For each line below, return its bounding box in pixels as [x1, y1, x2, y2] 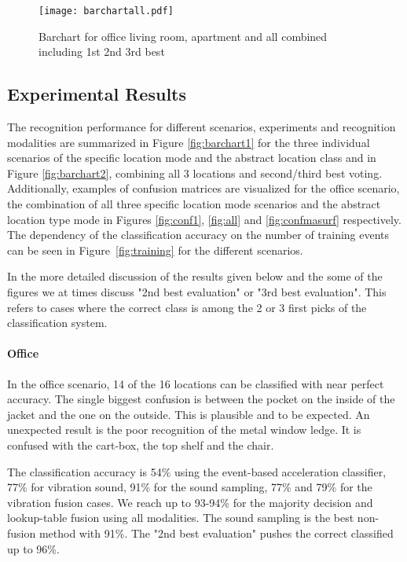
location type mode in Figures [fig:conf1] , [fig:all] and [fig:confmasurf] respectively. [7, 211, 401, 227]
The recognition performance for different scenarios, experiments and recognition [7, 119, 396, 135]
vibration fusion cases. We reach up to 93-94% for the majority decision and [7, 494, 373, 510]
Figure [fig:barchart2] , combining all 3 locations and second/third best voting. [7, 164, 383, 181]
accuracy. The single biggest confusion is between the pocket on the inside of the [7, 391, 395, 407]
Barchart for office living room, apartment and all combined [38, 28, 328, 44]
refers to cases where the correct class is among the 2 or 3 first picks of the [7, 299, 367, 315]
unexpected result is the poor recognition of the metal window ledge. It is [7, 421, 361, 438]
